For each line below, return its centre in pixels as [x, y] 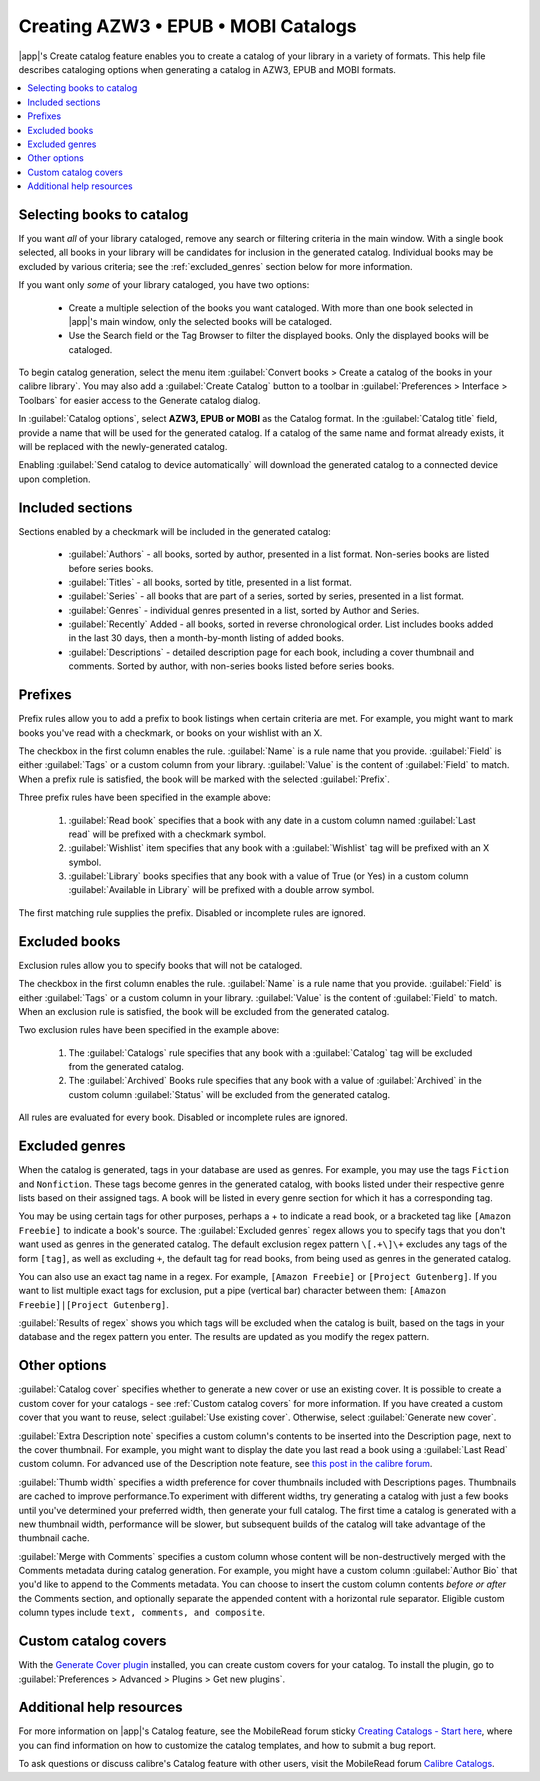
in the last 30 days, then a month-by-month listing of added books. [206, 638]
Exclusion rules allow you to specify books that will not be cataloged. [160, 965]
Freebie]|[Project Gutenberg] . [94, 1304]
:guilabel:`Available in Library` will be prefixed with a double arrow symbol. [221, 890]
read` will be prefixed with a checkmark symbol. [167, 834]
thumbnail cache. [54, 1538]
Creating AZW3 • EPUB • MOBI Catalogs [187, 26]
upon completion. [54, 479]
